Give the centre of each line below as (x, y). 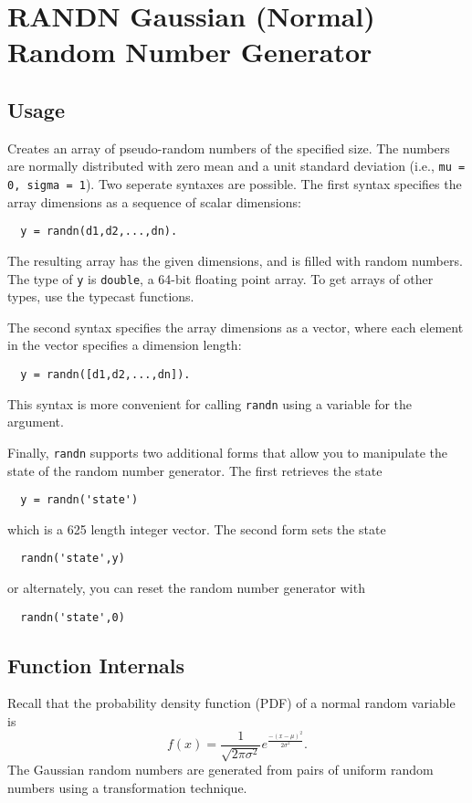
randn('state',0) (73, 617)
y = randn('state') (79, 500)
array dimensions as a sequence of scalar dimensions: (154, 201)
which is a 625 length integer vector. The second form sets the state (197, 528)
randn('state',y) (73, 559)
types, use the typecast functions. (101, 296)
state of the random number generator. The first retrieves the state (195, 470)
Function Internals (96, 665)
